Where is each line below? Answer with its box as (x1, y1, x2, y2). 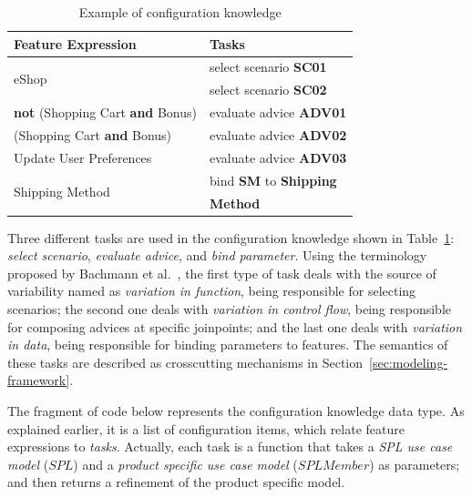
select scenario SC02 (210, 80, 327, 99)
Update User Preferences (14, 147, 152, 167)
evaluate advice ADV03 (210, 147, 347, 167)
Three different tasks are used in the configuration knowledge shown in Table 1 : (7, 228, 455, 247)
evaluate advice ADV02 (210, 125, 347, 144)
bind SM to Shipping (210, 170, 337, 189)
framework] (7, 370, 70, 390)
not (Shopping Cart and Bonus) (14, 103, 197, 122)
